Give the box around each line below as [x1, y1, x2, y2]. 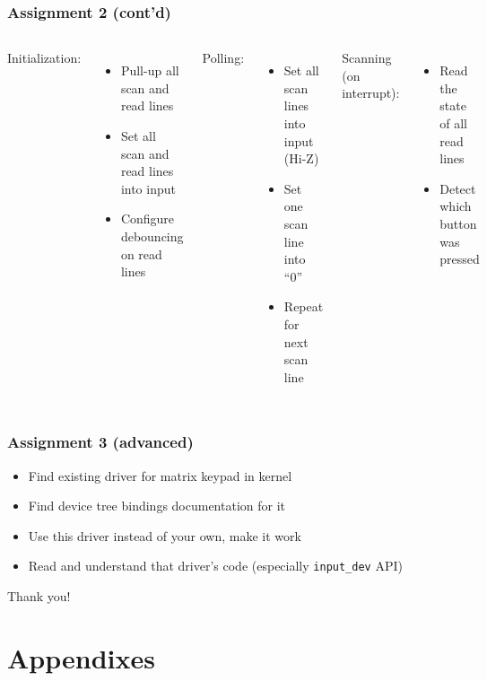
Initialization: [7, 48, 82, 67]
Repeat [283, 297, 324, 316]
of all [439, 114, 467, 132]
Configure [120, 209, 175, 228]
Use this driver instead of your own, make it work [28, 526, 301, 545]
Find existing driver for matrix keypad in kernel [28, 466, 292, 485]
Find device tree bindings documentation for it [28, 496, 286, 515]
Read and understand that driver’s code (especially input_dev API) [28, 556, 403, 575]
